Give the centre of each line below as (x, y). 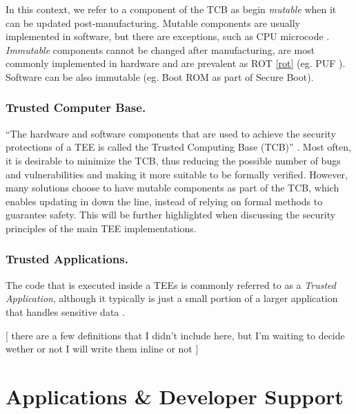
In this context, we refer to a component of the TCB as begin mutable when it (171, 9)
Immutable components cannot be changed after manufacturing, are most (160, 49)
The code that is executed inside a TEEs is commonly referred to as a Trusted (171, 284)
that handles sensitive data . (65, 311)
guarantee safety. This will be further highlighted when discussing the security (171, 215)
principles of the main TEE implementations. (101, 228)
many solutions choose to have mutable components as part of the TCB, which (172, 188)
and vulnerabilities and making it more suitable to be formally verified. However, (177, 174)
